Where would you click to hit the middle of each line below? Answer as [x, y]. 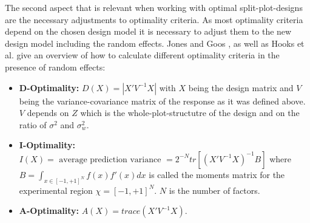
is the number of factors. [214, 190]
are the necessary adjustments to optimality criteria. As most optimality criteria [154, 19]
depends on [48, 113]
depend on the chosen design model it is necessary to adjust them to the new [148, 31]
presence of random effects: [55, 67]
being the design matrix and [241, 87]
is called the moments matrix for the [217, 174]
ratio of [33, 124]
